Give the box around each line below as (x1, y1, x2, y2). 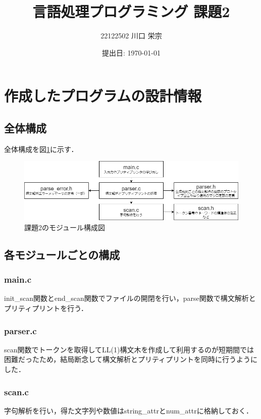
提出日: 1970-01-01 (102, 47, 161, 58)
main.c (4, 273, 32, 286)
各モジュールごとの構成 (4, 246, 120, 262)
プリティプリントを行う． (4, 303, 88, 313)
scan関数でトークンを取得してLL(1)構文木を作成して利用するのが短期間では (4, 344, 254, 354)
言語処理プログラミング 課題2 (32, 1, 230, 22)
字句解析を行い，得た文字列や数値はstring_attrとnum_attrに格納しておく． (4, 405, 253, 415)
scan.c (4, 385, 29, 398)
